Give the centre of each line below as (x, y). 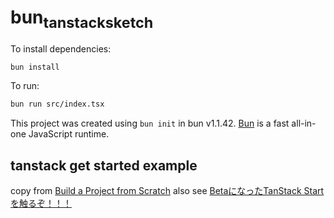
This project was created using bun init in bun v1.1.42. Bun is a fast (150, 123)
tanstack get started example (104, 165)
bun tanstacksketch (82, 19)
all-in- (304, 123)
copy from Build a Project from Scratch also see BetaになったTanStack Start (167, 191)
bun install (35, 67)
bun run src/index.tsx (57, 104)
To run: (25, 86)
